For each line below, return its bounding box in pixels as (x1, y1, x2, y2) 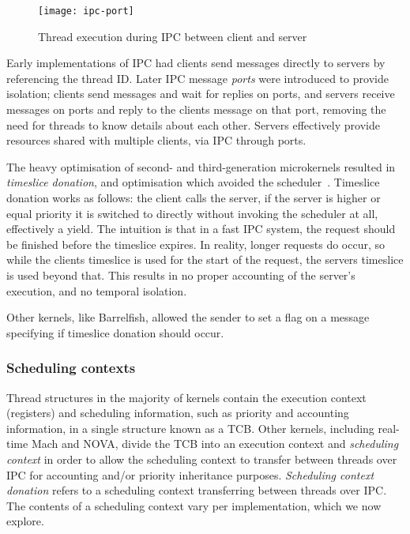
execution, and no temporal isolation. (6, 282, 187, 299)
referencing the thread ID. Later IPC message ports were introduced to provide (6, 70, 389, 86)
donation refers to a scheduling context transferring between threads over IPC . (6, 482, 387, 498)
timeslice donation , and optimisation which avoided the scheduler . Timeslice (6, 174, 380, 190)
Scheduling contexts (6, 358, 136, 378)
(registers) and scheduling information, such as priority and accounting (6, 404, 349, 421)
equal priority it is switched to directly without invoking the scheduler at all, (6, 205, 378, 221)
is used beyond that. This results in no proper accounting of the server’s (6, 266, 355, 283)
